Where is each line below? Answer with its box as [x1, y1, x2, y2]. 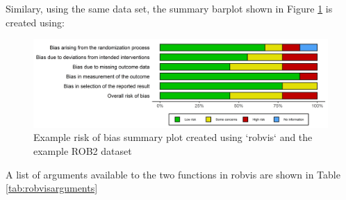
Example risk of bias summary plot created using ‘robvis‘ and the [33, 130, 313, 144]
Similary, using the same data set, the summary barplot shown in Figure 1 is [6, 1, 333, 15]
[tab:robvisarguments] [6, 181, 98, 195]
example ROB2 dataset [33, 143, 132, 158]
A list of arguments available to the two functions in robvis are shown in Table [6, 167, 340, 181]
